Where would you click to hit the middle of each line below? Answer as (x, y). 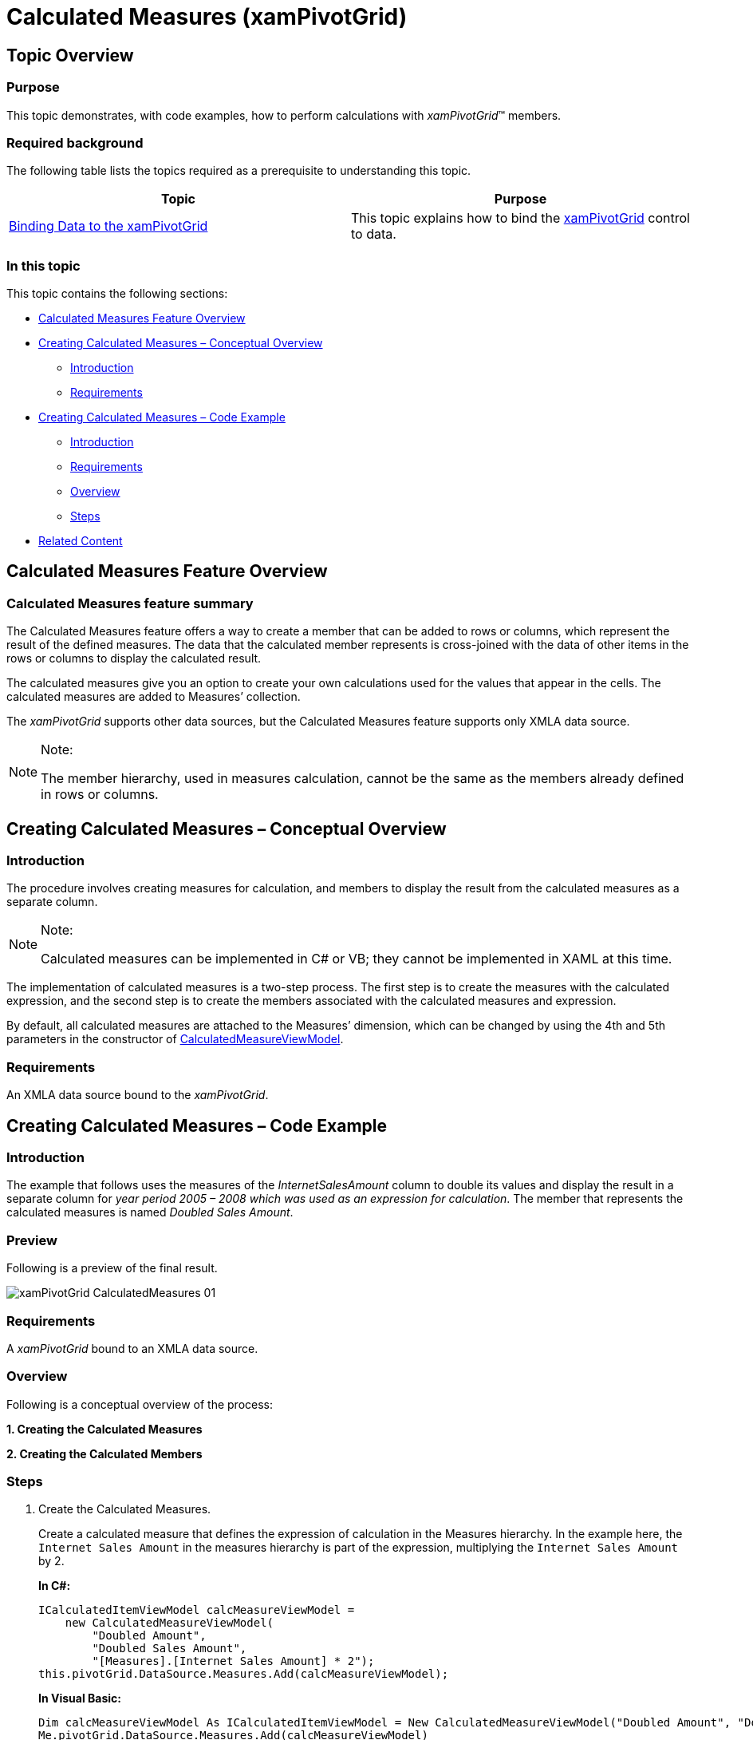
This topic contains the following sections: (117, 294)
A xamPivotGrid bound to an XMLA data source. (132, 1348)
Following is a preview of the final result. (112, 1268)
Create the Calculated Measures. (125, 1509)
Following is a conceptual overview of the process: (140, 1404)
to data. (374, 234)
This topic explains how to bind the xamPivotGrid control (520, 218)
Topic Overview (70, 55)
